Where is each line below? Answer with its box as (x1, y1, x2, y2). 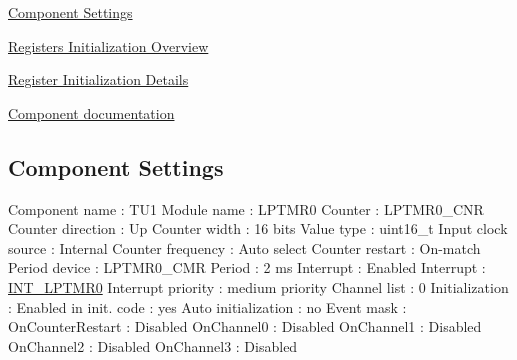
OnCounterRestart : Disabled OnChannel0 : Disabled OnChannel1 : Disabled (8, 316, 482, 337)
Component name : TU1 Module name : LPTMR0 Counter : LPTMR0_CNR (8, 198, 484, 219)
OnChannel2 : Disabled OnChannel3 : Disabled (8, 335, 298, 356)
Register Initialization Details (8, 69, 189, 90)
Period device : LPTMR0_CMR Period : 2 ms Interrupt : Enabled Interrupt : (8, 257, 486, 278)
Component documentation (8, 102, 175, 123)
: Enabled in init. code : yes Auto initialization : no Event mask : (8, 296, 407, 317)
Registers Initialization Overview (8, 35, 209, 56)
